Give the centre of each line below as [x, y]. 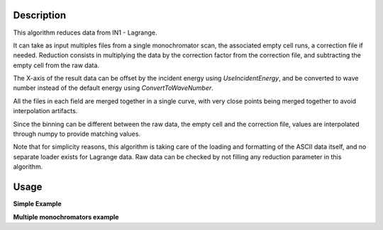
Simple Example [37, 204]
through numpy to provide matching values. [77, 134]
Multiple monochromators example [66, 217]
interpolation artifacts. [45, 111]
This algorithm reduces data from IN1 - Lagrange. [85, 33]
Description [40, 15]
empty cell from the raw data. [56, 65]
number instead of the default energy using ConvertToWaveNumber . [113, 88]
